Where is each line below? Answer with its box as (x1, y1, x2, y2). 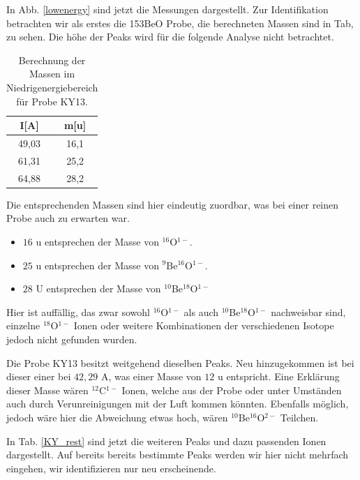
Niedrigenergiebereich (6, 80, 98, 94)
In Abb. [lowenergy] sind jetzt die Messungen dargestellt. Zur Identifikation (6, 2, 329, 16)
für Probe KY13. (16, 93, 88, 108)
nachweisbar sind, (271, 304, 346, 319)
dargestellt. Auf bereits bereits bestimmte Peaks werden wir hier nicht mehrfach (6, 447, 349, 462)
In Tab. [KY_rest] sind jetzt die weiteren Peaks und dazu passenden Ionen (6, 433, 327, 448)
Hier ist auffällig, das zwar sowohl (6, 304, 151, 319)
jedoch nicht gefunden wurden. (6, 331, 137, 346)
